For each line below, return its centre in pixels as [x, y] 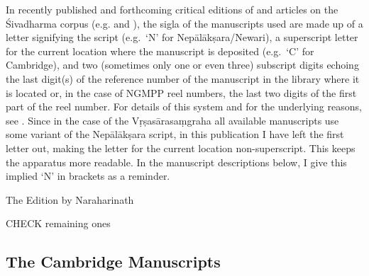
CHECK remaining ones [58, 223]
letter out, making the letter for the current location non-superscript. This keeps [181, 148]
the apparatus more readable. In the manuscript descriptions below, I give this [176, 162]
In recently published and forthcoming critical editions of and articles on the [172, 9]
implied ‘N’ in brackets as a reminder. [88, 176]
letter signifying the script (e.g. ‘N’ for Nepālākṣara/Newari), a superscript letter [182, 37]
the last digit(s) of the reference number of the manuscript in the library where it [183, 78]
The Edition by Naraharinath [70, 199]
